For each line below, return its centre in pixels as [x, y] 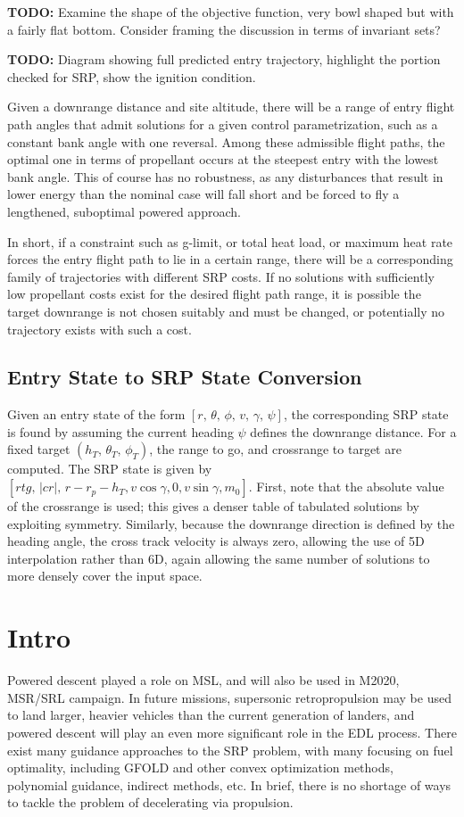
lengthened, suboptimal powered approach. [124, 211]
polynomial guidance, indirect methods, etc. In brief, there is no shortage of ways [229, 784]
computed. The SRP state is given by [110, 469]
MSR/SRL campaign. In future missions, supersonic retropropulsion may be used [229, 697]
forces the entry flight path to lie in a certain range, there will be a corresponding [230, 259]
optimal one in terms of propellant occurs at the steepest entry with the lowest [223, 159]
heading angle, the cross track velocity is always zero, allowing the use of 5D [216, 541]
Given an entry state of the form [96, 414]
